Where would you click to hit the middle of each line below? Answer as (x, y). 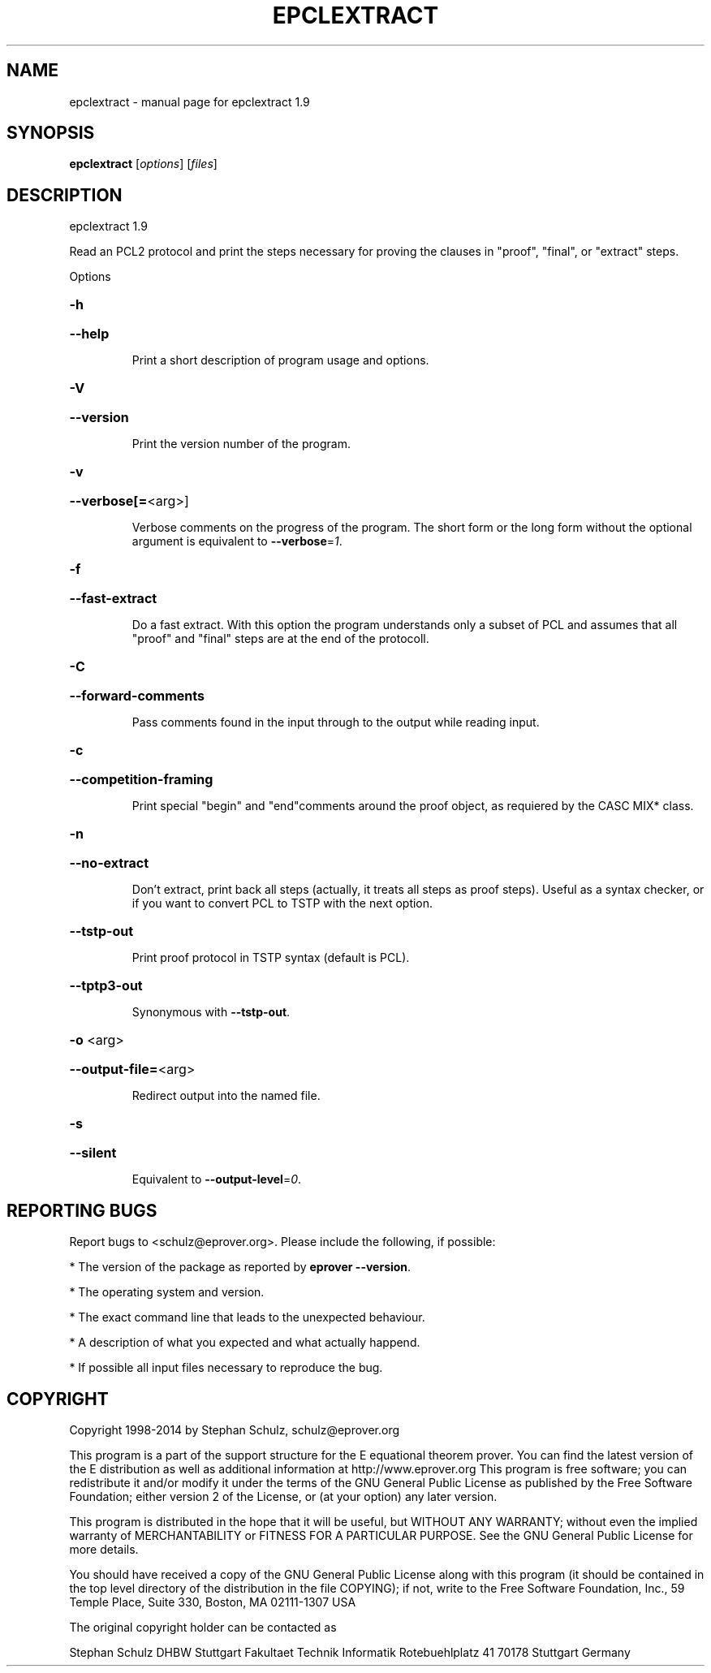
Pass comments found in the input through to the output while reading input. (336, 722)
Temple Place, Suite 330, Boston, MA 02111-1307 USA (213, 1602)
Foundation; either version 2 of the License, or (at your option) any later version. (283, 1496)
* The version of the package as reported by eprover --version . (240, 1267)
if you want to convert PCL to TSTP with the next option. (282, 903)
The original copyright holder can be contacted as (203, 1627)
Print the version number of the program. (241, 444)
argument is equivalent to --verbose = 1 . (237, 541)
